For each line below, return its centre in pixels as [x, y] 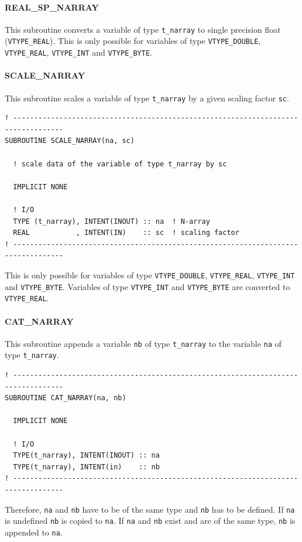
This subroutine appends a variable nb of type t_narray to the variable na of [143, 343]
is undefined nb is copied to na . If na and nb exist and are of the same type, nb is [150, 521]
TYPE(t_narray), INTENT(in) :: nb [86, 467]
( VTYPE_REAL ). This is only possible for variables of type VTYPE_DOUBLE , [133, 41]
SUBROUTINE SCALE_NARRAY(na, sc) [70, 141]
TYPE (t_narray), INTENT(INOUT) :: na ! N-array [111, 221]
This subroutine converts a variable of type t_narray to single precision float [143, 29]
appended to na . [34, 532]
